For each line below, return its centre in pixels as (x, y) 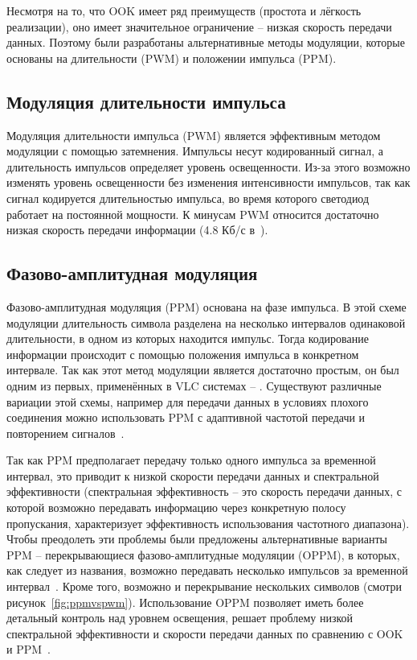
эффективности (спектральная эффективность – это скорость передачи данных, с (204, 491)
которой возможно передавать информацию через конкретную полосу (176, 507)
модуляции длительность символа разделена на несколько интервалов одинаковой (206, 322)
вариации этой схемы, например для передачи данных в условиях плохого (188, 401)
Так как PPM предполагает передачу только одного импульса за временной (191, 460)
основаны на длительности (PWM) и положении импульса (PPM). (172, 58)
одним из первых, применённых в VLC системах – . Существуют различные (194, 385)
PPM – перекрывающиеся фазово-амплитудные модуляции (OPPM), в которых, (203, 554)
